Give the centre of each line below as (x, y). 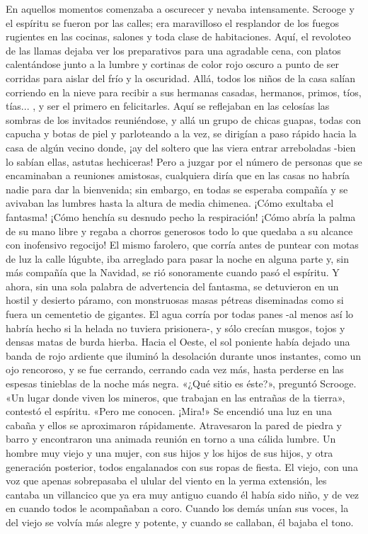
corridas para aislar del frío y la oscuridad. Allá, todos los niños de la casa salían (180, 78)
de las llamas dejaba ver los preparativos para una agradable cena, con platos (173, 50)
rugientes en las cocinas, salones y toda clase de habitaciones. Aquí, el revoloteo (178, 36)
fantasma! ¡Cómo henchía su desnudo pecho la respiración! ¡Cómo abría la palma (181, 216)
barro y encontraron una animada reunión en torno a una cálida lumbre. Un (171, 439)
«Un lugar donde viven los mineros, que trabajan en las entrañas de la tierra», (176, 397)
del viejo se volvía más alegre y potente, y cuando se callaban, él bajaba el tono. (180, 522)
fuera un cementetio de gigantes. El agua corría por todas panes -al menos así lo (180, 314)
